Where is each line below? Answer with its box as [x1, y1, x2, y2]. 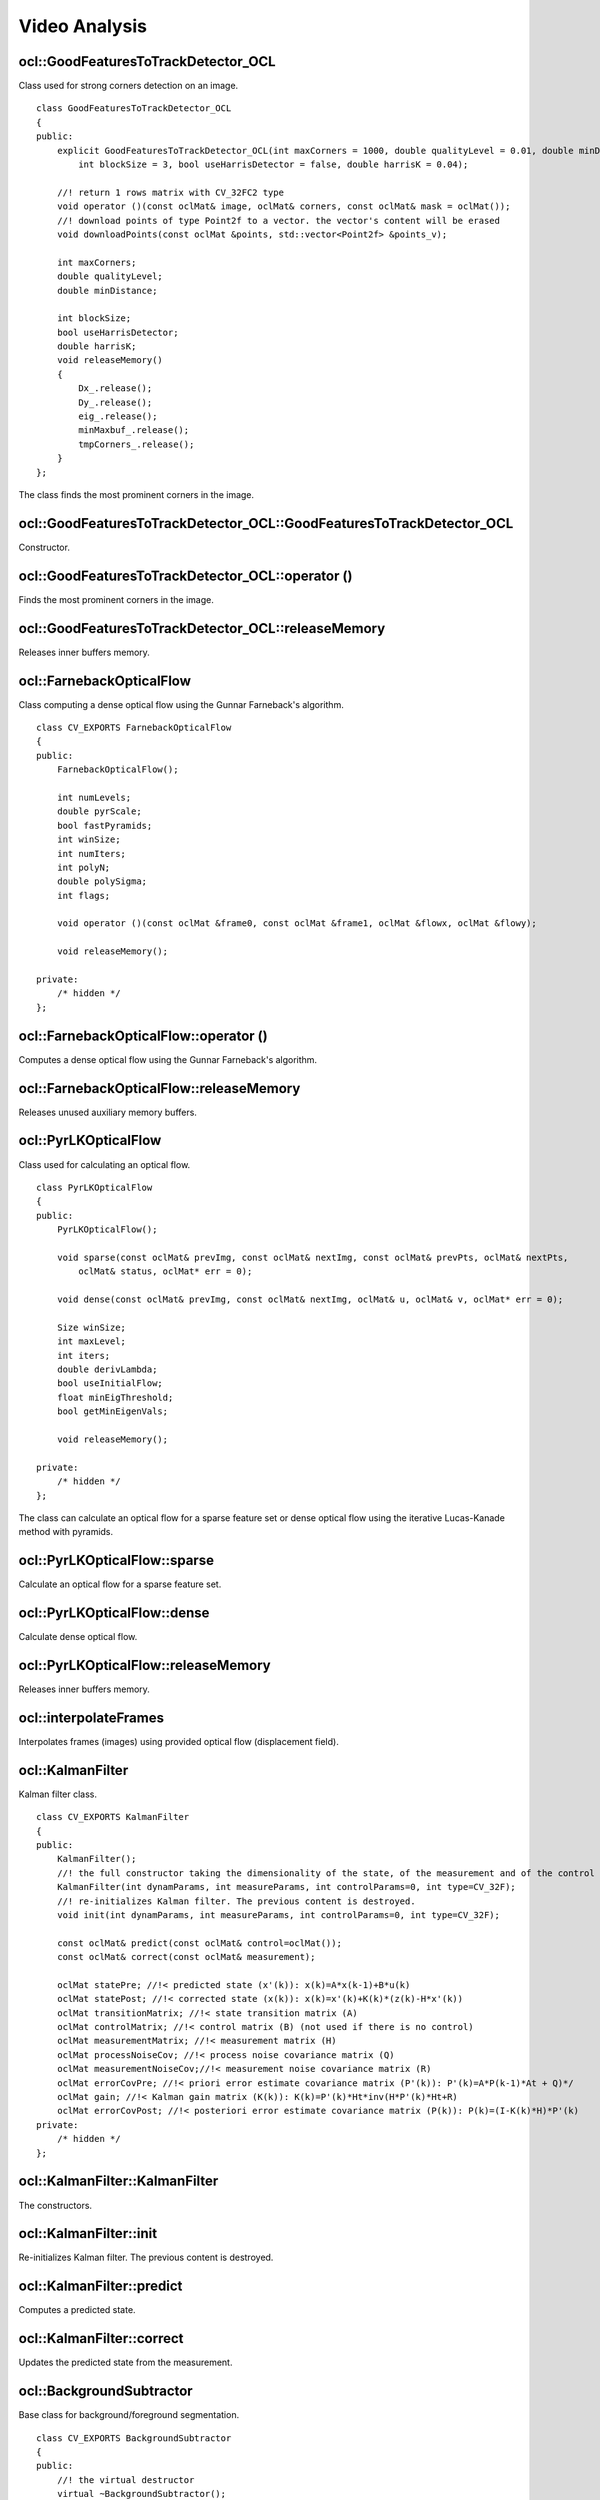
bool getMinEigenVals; [56, 1406, 169, 1417]
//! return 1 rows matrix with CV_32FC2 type [56, 186, 285, 198]
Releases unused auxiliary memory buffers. [18, 1106, 197, 1118]
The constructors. [18, 2199, 93, 2211]
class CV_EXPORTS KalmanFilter [36, 1811, 190, 1823]
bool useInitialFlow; [56, 1378, 164, 1389]
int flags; [56, 890, 111, 901]
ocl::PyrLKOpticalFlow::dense [18, 1605, 210, 1622]
